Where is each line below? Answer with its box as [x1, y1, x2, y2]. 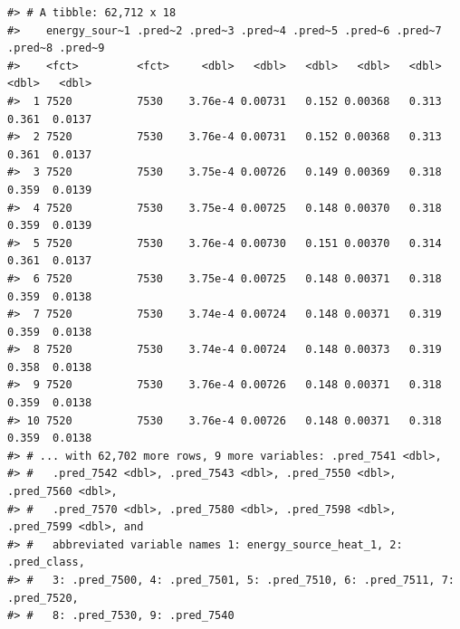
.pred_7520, [7, 591, 79, 605]
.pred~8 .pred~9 [7, 42, 105, 55]
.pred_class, [7, 556, 85, 569]
